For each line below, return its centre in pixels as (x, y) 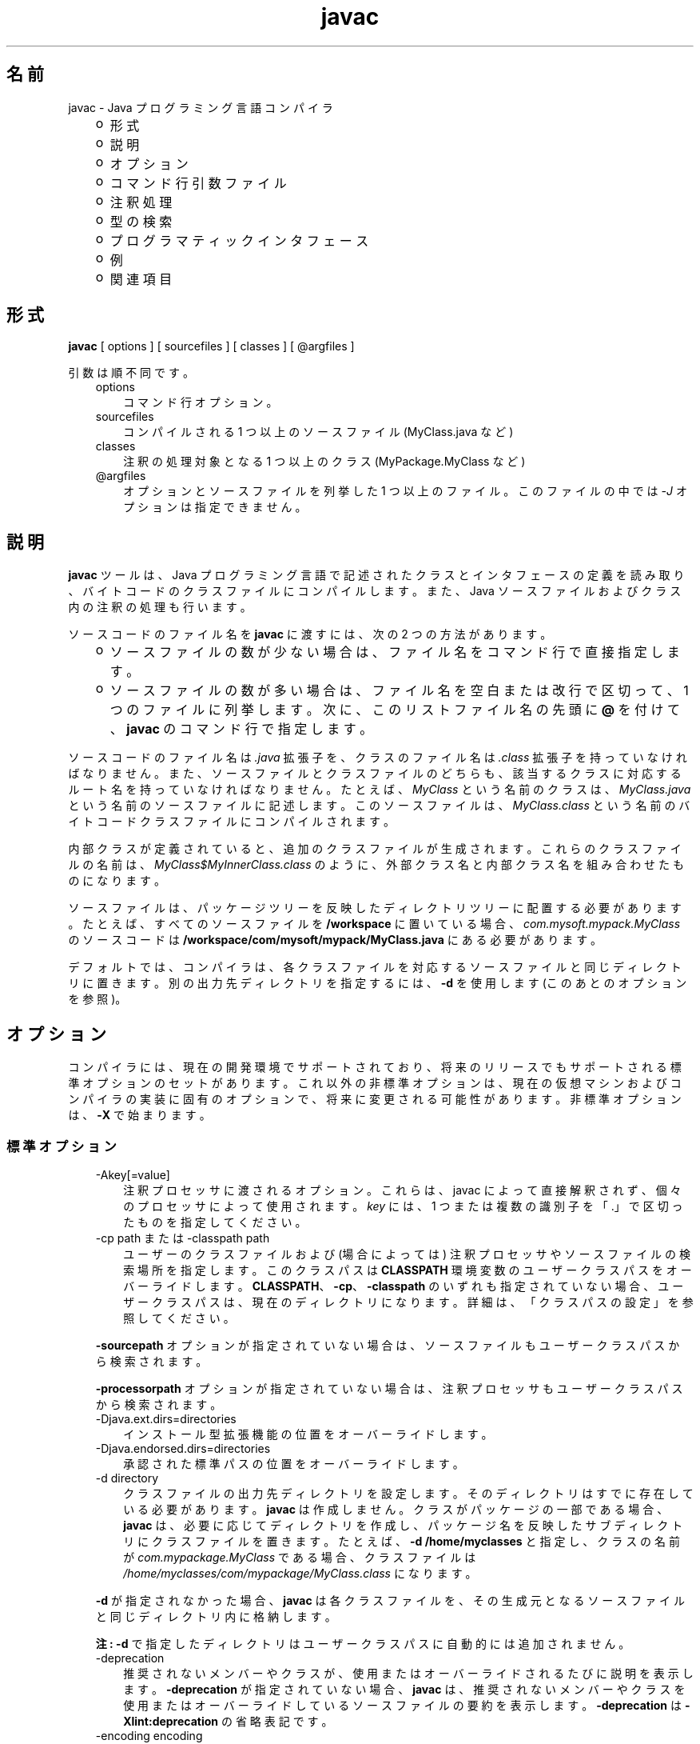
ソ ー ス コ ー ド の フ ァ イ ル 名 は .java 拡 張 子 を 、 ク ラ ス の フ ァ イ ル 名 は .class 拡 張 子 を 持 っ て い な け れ (378, 758)
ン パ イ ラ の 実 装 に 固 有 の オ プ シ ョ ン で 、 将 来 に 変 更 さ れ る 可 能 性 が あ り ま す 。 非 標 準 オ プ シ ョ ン (375, 1099)
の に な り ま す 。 (117, 881)
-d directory (127, 1478)
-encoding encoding (149, 1735)
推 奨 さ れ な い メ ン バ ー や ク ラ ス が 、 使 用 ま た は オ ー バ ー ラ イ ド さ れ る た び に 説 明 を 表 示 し (408, 1673)
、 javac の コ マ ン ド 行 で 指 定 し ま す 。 (241, 729)
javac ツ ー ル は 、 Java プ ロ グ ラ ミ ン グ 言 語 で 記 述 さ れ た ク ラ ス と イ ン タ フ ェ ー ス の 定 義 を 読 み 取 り (376, 575)
